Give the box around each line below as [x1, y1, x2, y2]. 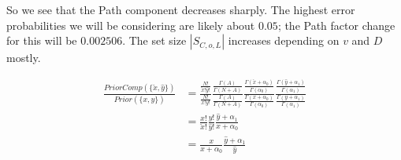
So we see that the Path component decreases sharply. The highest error [6, 2, 355, 17]
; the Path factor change [277, 16, 395, 33]
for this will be [6, 32, 77, 49]
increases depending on [228, 32, 340, 49]
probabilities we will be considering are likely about [6, 16, 255, 33]
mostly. [6, 49, 41, 66]
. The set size [122, 32, 187, 49]
